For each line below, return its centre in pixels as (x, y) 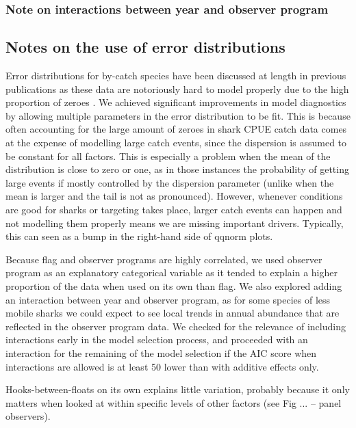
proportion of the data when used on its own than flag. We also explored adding (174, 285)
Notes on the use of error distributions (145, 47)
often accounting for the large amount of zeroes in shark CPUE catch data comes (176, 129)
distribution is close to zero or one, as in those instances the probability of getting (177, 169)
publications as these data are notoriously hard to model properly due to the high (177, 89)
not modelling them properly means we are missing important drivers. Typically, (175, 223)
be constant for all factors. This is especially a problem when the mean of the (168, 156)
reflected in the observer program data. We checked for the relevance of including (176, 326)
